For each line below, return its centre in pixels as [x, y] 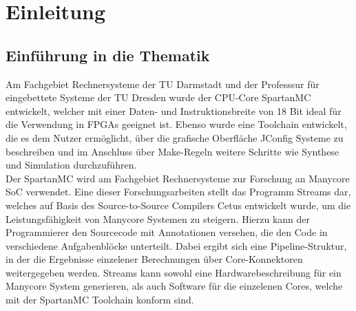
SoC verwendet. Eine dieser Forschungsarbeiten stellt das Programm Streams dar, [178, 192]
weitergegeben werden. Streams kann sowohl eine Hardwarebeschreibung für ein [174, 272]
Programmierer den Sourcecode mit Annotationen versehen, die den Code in [167, 232]
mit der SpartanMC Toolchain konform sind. [100, 300]
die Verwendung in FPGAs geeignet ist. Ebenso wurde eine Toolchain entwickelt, [176, 124]
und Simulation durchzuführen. [71, 165]
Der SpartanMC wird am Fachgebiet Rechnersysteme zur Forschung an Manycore [178, 178]
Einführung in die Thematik [108, 55]
